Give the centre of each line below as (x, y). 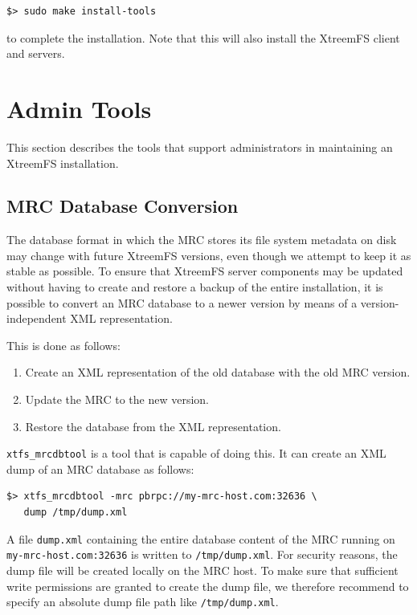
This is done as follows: (63, 345)
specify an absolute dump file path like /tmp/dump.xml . (143, 602)
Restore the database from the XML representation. (153, 426)
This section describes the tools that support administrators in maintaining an (200, 147)
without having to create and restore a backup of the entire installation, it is (195, 287)
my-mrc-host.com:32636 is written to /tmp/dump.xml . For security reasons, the (202, 554)
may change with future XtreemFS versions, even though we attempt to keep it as (209, 255)
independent (37, 318)
